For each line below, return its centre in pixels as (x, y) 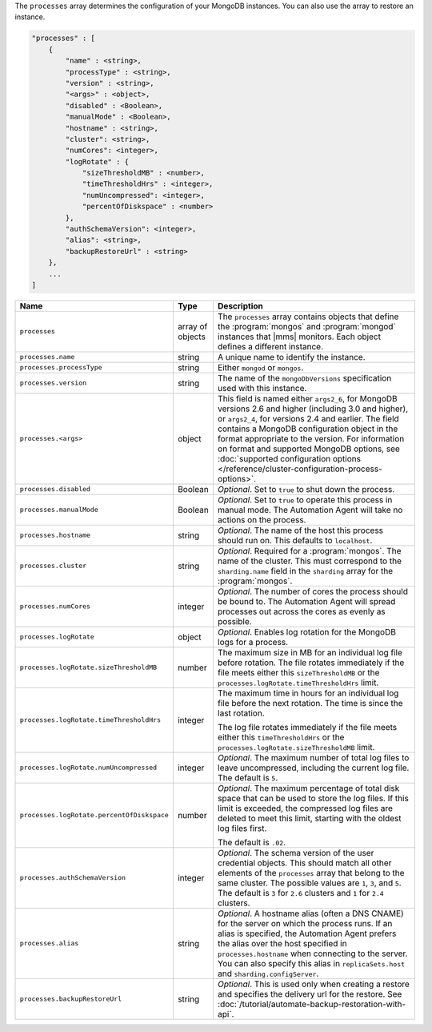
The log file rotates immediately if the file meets (307, 727)
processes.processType (61, 367)
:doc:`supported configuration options (289, 458)
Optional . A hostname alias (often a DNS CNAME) (310, 913)
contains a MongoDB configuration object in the (308, 429)
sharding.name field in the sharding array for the (305, 570)
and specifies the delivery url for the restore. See (310, 994)
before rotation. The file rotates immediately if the (311, 663)
